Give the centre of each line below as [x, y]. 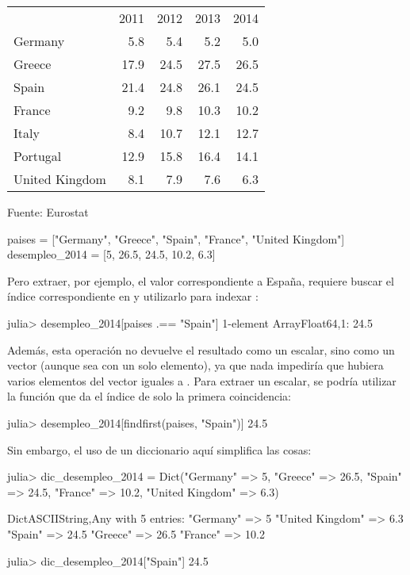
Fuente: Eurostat [48, 212]
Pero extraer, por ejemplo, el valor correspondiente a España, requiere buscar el [201, 280]
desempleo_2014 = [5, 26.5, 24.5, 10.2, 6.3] [111, 254]
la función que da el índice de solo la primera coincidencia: [149, 396]
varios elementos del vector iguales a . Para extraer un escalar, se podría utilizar [202, 380]
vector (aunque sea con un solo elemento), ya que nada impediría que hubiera [195, 365]
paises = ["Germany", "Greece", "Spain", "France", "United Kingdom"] [176, 238]
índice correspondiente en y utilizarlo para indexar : [133, 296]
